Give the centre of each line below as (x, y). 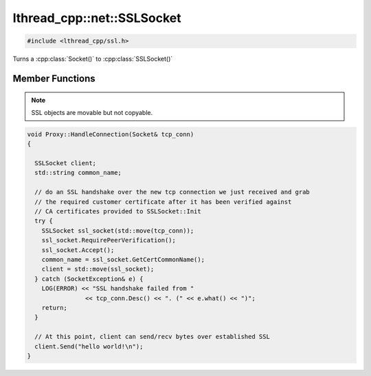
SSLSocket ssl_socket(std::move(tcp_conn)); (118, 230)
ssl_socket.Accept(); (78, 250)
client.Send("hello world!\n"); (89, 346)
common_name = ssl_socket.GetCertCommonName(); (123, 259)
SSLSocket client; (65, 163)
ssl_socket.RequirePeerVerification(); (109, 240)
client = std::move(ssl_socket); (98, 269)
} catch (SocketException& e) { (89, 279)
